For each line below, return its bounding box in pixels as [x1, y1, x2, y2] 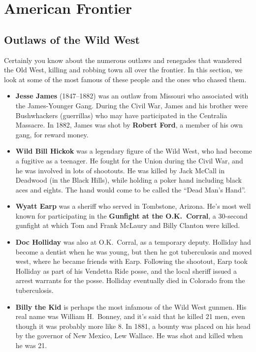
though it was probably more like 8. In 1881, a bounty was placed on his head [15, 320, 251, 331]
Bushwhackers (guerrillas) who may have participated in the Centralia [15, 110, 227, 120]
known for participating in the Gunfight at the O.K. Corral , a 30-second [15, 210, 248, 221]
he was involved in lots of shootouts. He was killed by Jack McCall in [15, 165, 225, 175]
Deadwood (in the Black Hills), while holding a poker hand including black [15, 175, 242, 185]
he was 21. [15, 340, 47, 351]
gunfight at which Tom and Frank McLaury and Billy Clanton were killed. [15, 220, 240, 230]
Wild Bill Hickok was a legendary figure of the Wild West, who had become [15, 146, 252, 156]
